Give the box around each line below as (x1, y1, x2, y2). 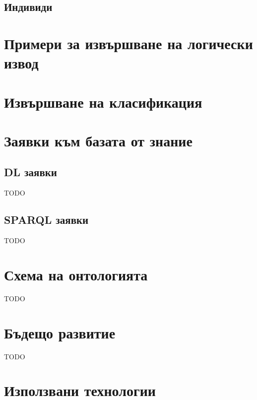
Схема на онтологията (4, 264, 148, 284)
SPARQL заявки (4, 212, 89, 227)
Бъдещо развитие (4, 322, 116, 342)
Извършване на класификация (4, 91, 202, 112)
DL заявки (4, 164, 57, 180)
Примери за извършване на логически (4, 33, 253, 53)
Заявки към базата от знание (4, 130, 193, 150)
